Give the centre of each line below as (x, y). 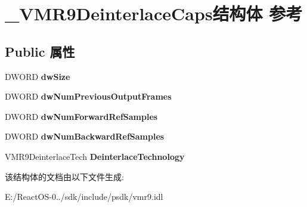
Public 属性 (40, 51)
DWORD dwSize (38, 76)
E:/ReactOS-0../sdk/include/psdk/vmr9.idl (84, 197)
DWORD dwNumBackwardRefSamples (85, 136)
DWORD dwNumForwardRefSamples (81, 116)
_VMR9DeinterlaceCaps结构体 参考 (154, 13)
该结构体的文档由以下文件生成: (64, 176)
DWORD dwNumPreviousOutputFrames (88, 96)
